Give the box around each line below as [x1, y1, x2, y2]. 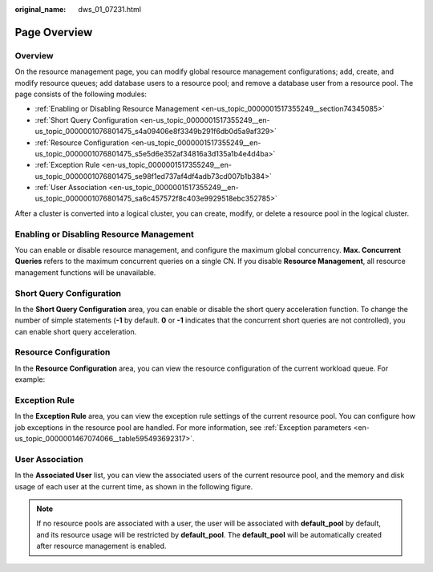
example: [14, 375, 46, 384]
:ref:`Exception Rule [34, 160, 100, 170]
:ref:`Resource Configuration [34, 137, 130, 148]
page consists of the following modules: [14, 89, 148, 99]
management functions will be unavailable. [14, 267, 156, 277]
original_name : [14, 5, 67, 14]
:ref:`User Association [34, 183, 107, 193]
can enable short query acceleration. [14, 327, 137, 336]
